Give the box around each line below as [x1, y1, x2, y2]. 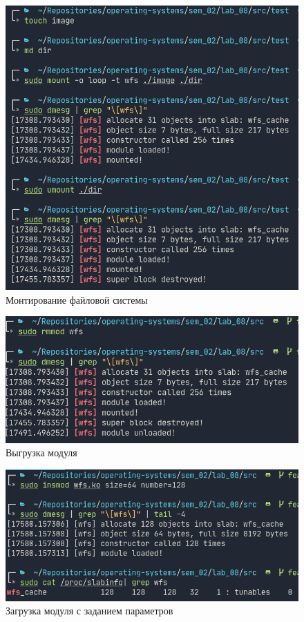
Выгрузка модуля [6, 445, 77, 460]
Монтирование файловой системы [6, 292, 148, 307]
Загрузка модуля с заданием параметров [6, 603, 173, 618]
